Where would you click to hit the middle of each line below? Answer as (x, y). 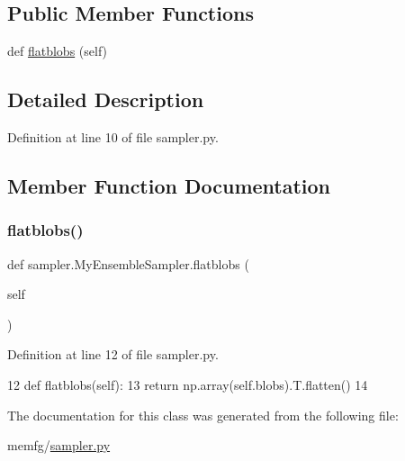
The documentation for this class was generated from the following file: (203, 415)
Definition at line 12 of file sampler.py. (113, 354)
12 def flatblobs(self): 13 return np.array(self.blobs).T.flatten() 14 (188, 384)
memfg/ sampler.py (59, 445)
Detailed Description (106, 99)
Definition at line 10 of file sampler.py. (113, 137)
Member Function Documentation (169, 185)
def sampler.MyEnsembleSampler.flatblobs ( (128, 263)
